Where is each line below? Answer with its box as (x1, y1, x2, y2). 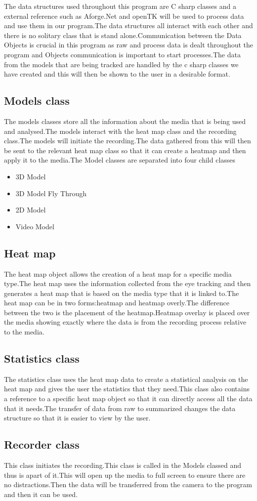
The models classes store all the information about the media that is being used (4, 116, 246, 126)
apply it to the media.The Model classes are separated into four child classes (4, 155, 236, 165)
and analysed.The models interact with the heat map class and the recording (4, 125, 237, 136)
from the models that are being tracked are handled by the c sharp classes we (4, 59, 239, 69)
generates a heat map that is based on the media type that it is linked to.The (4, 288, 239, 298)
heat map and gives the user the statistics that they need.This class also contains (4, 383, 250, 394)
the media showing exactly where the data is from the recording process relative (4, 317, 247, 327)
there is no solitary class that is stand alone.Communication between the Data (4, 30, 242, 40)
